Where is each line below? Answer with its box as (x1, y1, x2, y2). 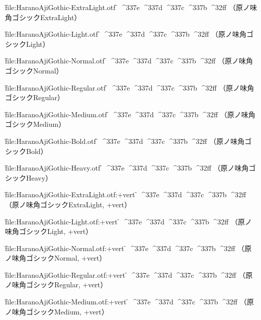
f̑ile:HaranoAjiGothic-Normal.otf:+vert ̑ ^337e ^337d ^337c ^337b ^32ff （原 (5, 243, 252, 253)
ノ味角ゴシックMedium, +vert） (5, 306, 109, 316)
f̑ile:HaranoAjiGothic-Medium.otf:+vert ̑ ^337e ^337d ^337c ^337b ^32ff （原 (5, 296, 254, 307)
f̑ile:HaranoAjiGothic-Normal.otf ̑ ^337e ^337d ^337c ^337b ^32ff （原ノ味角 (5, 55, 253, 66)
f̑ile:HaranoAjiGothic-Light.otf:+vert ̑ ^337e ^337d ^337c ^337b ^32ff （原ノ (5, 216, 252, 226)
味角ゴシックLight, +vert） (5, 226, 93, 236)
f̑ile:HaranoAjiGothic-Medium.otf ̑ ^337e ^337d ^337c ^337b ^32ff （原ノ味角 (5, 109, 255, 119)
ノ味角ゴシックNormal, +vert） (5, 253, 107, 263)
